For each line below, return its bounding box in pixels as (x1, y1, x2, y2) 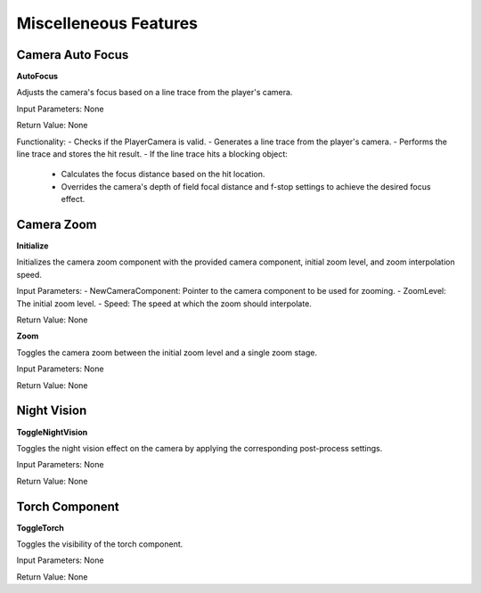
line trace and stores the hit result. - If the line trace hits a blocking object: (16, 149, 289, 159)
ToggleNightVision (16, 426, 88, 437)
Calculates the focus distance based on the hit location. (61, 169, 265, 180)
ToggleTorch (16, 522, 64, 533)
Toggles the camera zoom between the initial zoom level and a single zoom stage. (16, 347, 318, 358)
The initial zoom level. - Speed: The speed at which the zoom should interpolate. (16, 298, 312, 309)
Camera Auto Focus (16, 47, 129, 62)
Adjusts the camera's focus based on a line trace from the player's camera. (16, 87, 293, 98)
